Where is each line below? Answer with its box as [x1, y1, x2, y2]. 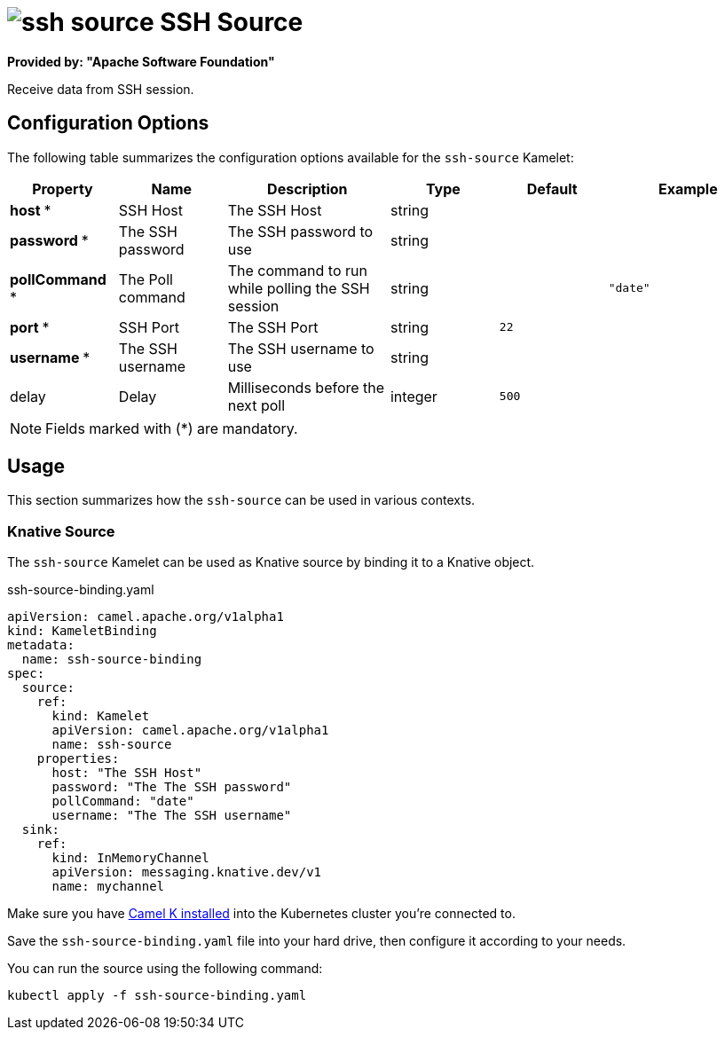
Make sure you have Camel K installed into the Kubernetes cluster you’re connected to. [7, 906, 516, 922]
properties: [36, 751, 120, 766]
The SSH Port [227, 318, 319, 336]
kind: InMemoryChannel [51, 851, 209, 866]
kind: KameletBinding [7, 624, 157, 639]
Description [267, 179, 348, 198]
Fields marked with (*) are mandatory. [45, 419, 298, 437]
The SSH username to [227, 339, 374, 357]
